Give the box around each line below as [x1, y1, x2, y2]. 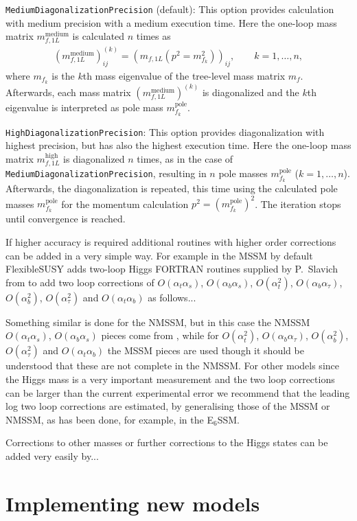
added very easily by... [5, 448, 99, 463]
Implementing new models [5, 489, 260, 517]
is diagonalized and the [202, 84, 299, 99]
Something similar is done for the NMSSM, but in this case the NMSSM [5, 314, 310, 329]
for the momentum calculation [61, 196, 189, 211]
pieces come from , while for [101, 328, 219, 343]
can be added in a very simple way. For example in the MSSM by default [5, 248, 313, 262]
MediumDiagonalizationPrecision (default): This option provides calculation [5, 2, 334, 16]
